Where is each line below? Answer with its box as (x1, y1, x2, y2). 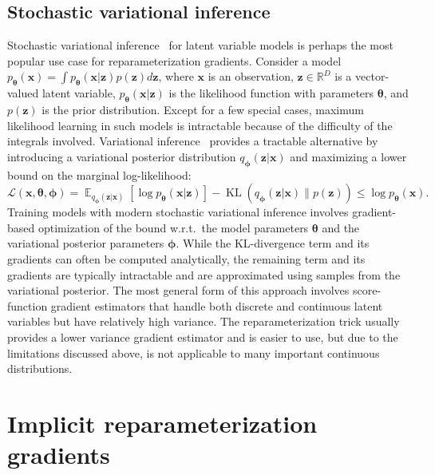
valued (7, 85, 39, 101)
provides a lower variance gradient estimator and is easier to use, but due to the (7, 328, 398, 345)
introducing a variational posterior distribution (7, 148, 236, 164)
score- (352, 282, 382, 299)
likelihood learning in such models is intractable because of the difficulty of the (7, 117, 393, 133)
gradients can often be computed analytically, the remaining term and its (7, 251, 366, 267)
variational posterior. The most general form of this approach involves (7, 282, 350, 299)
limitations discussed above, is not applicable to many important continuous (7, 344, 380, 361)
